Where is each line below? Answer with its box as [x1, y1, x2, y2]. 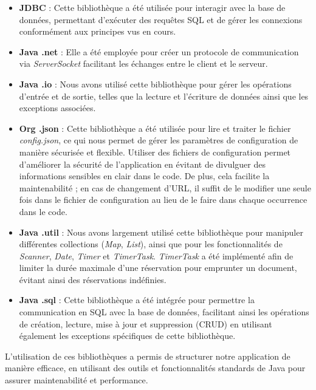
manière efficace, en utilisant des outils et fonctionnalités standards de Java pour [5, 361, 306, 374]
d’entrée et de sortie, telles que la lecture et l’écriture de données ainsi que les [19, 89, 309, 102]
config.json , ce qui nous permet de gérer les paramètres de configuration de [19, 134, 298, 146]
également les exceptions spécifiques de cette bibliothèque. [19, 329, 236, 342]
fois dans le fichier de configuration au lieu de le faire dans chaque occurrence [19, 193, 307, 206]
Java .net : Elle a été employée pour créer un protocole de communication [19, 45, 299, 58]
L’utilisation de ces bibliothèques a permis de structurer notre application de [5, 349, 290, 362]
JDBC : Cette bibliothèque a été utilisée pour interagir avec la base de [19, 1, 286, 13]
